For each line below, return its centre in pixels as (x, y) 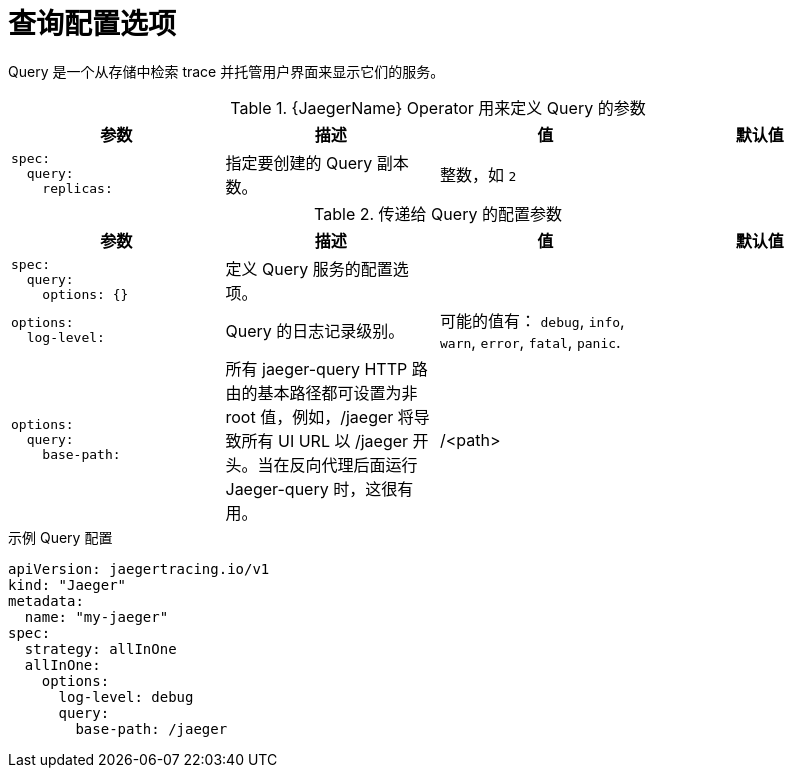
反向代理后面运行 (353, 464)
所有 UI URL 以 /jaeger (325, 440)
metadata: (46, 600)
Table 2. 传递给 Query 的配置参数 (438, 213)
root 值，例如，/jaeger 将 (319, 416)
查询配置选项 (92, 24)
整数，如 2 (478, 174)
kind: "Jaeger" (67, 584)
